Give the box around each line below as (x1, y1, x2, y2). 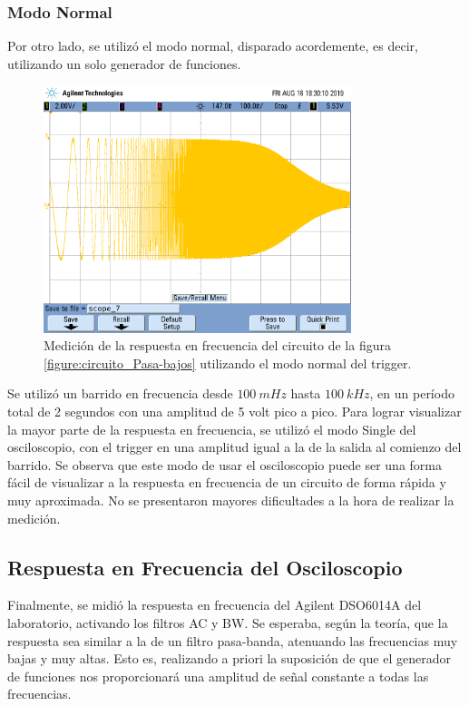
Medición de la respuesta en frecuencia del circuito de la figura (44, 336, 391, 355)
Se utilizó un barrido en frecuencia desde (7, 384, 233, 403)
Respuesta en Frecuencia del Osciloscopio (7, 553, 403, 581)
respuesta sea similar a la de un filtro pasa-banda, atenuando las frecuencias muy (7, 631, 458, 650)
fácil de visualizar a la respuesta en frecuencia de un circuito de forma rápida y (7, 473, 446, 492)
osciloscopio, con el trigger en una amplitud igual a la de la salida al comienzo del (7, 437, 462, 456)
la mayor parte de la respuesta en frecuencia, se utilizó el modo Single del (7, 419, 416, 438)
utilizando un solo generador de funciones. (7, 54, 241, 73)
